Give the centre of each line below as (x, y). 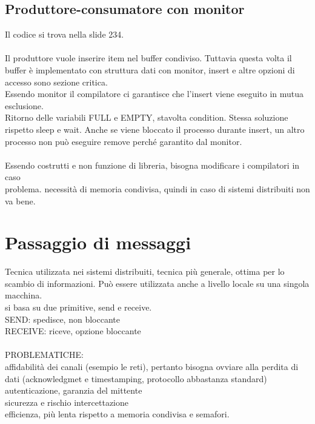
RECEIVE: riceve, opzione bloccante (73, 331)
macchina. (24, 295)
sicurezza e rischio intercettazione (67, 402)
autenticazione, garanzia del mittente (74, 390)
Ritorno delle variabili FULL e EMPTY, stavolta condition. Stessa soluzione (147, 117)
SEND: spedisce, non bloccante (62, 319)
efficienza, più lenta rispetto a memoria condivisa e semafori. (117, 414)
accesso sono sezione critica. (56, 82)
